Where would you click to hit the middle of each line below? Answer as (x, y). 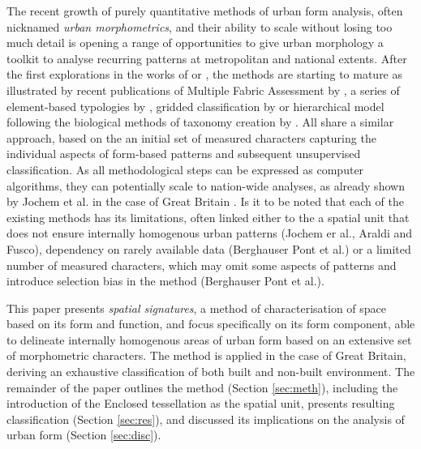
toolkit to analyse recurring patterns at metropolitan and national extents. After (207, 58)
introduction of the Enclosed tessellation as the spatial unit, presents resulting (201, 403)
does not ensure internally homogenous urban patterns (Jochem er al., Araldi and (210, 233)
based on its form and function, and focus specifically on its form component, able (211, 324)
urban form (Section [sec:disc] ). (84, 435)
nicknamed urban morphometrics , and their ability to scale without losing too (200, 26)
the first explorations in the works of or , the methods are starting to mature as (205, 74)
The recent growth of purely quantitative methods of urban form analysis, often (205, 11)
